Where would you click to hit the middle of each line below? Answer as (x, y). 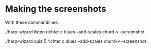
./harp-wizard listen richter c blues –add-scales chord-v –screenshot (75, 32)
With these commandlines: (32, 22)
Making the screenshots (56, 9)
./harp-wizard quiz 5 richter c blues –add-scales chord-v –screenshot (76, 41)
